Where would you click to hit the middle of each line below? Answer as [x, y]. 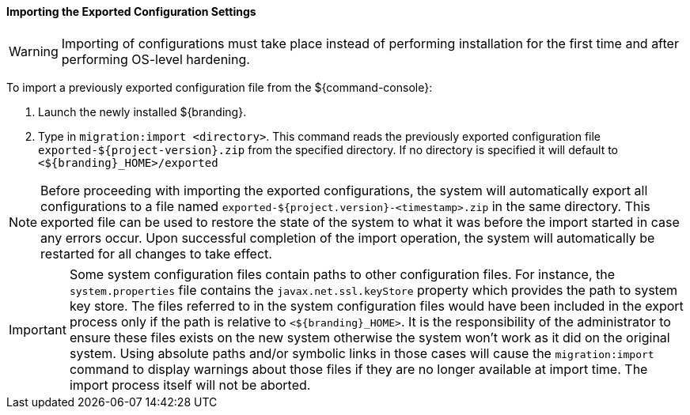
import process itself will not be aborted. [190, 385]
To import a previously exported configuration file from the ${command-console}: [220, 87]
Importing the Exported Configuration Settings [131, 11]
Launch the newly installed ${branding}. [142, 111]
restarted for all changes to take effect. [156, 253]
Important [38, 329]
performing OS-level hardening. [155, 59]
